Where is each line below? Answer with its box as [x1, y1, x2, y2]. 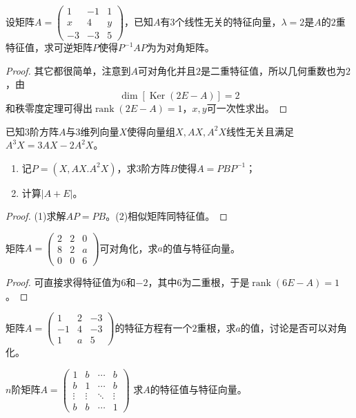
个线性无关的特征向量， [175, 15, 281, 29]
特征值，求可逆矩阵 [6, 40, 92, 55]
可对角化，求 [99, 240, 158, 255]
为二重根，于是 [181, 275, 250, 289]
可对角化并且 [138, 63, 197, 77]
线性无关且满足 [226, 124, 295, 138]
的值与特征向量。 [163, 240, 240, 255]
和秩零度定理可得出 [6, 100, 92, 115]
